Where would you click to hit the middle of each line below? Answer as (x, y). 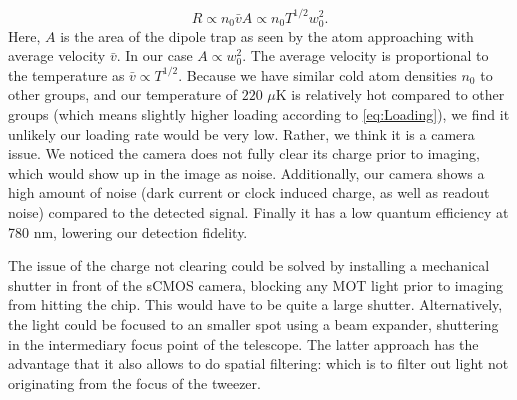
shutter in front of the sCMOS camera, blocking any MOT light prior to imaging (256, 284)
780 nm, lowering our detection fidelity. (128, 231)
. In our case (154, 55)
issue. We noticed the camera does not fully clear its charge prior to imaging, (244, 153)
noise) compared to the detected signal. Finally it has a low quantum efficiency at (258, 212)
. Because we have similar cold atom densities (317, 74)
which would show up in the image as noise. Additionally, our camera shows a (246, 172)
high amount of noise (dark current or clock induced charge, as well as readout (249, 192)
